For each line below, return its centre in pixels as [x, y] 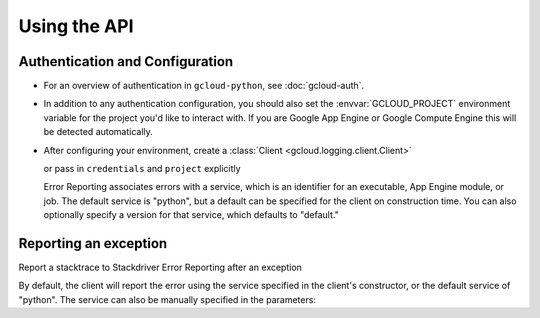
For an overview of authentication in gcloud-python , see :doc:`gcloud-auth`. [204, 86]
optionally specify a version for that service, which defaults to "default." [191, 215]
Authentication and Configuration [126, 61]
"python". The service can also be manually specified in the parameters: [167, 299]
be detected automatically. [98, 132]
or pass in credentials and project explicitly [142, 169]
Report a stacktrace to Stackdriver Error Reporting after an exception [160, 267]
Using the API [76, 26]
